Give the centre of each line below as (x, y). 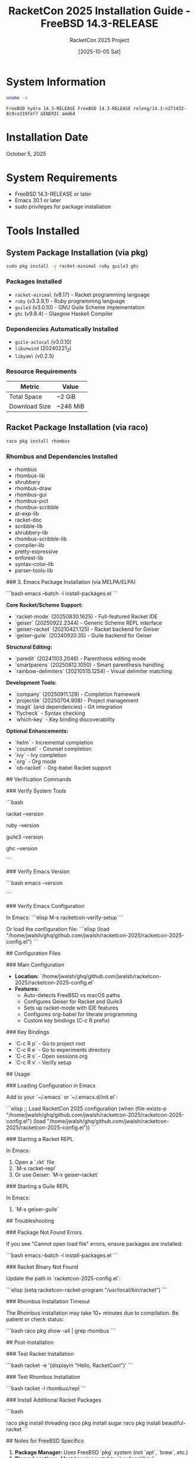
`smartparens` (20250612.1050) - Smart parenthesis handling (89, 665)
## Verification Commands (39, 779)
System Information (56, 82)
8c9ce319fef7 (22, 114)
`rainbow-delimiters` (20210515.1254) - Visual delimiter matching (93, 671)
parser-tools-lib (34, 570)
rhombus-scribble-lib (41, 539)
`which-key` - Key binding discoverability (65, 719)
